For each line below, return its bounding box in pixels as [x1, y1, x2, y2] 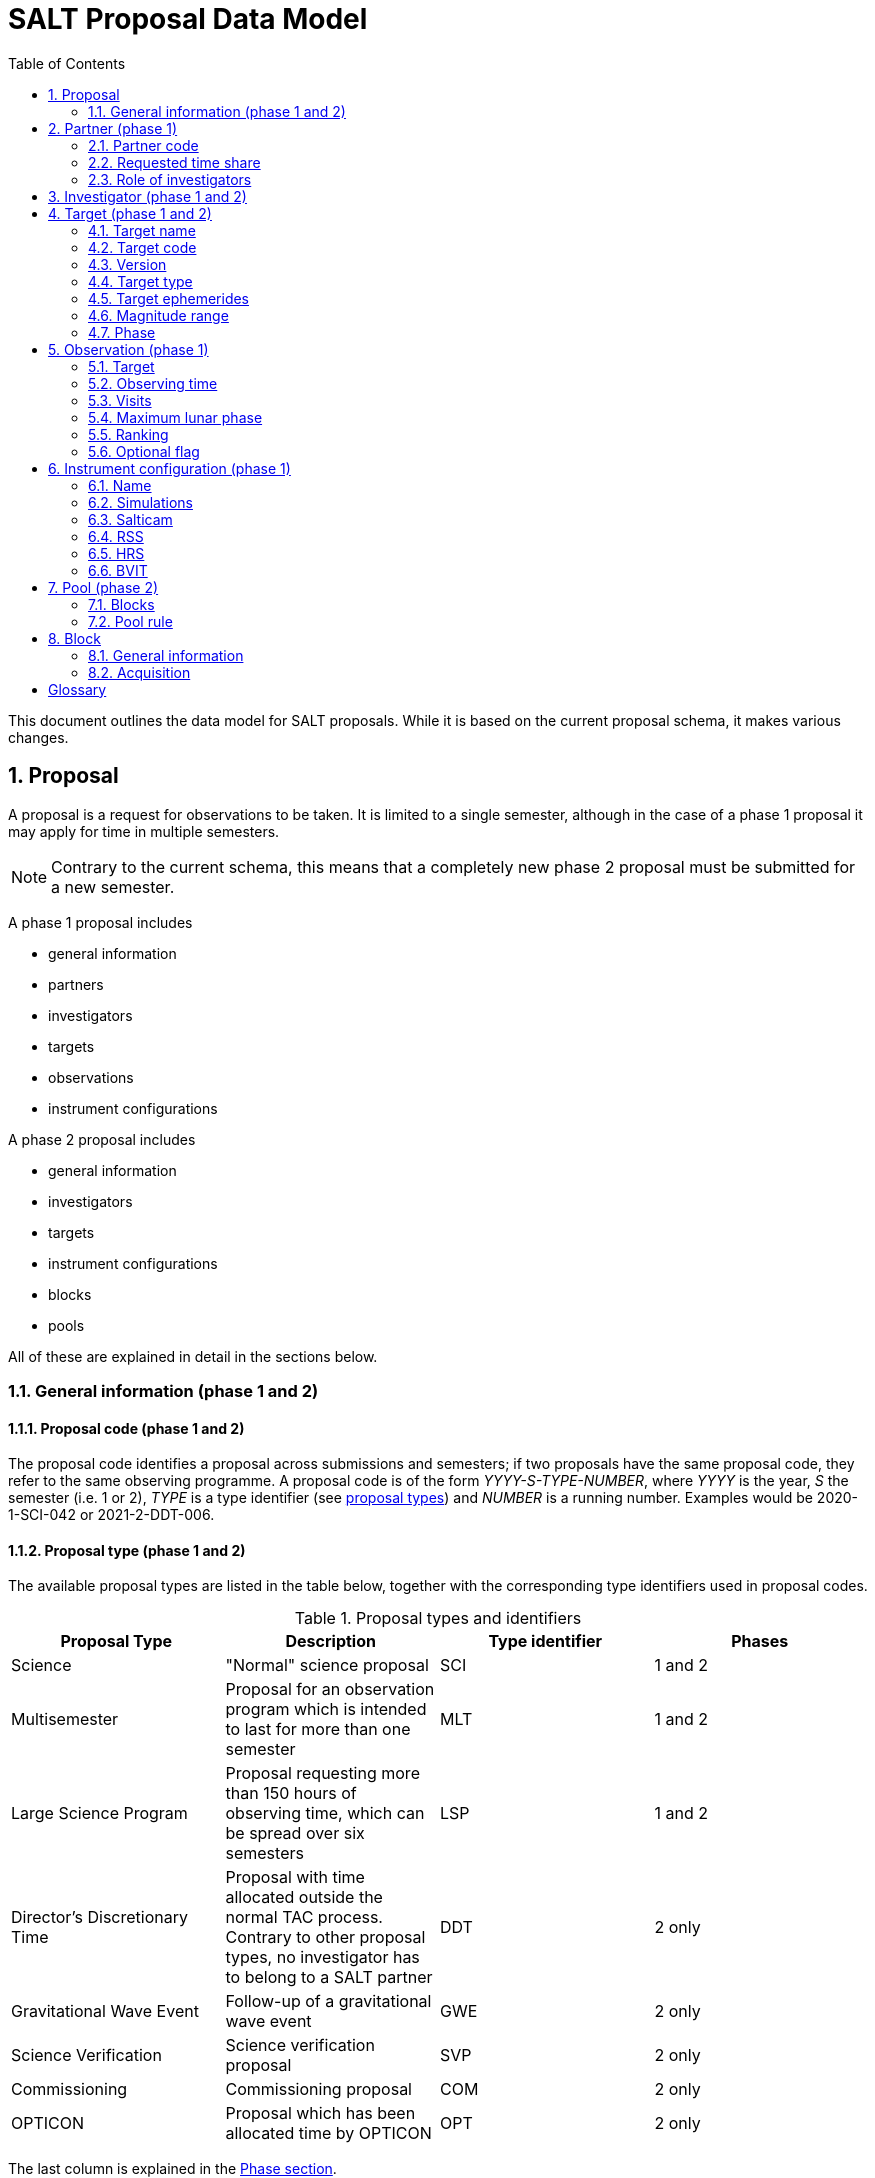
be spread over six [225, 1823, 365, 1844]
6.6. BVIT [88, 561, 148, 579]
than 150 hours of [225, 1783, 357, 1804]
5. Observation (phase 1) [48, 340, 209, 358]
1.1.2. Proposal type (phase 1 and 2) [8, 1541, 246, 1559]
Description [285, 1631, 376, 1652]
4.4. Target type [88, 272, 193, 290]
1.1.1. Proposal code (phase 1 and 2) [8, 1419, 245, 1437]
